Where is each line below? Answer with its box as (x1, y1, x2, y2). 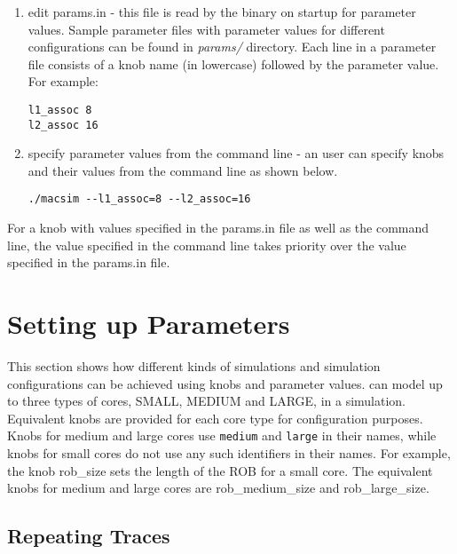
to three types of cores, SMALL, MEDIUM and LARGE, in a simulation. (7, 392, 406, 410)
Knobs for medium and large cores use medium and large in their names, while (7, 426, 437, 445)
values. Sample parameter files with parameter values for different (28, 20, 385, 38)
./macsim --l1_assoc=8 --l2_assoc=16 (28, 193, 251, 206)
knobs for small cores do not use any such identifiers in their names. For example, (7, 444, 451, 463)
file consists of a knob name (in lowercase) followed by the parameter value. (28, 54, 439, 73)
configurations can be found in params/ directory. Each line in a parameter (28, 37, 437, 56)
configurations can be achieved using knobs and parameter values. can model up (7, 374, 443, 392)
